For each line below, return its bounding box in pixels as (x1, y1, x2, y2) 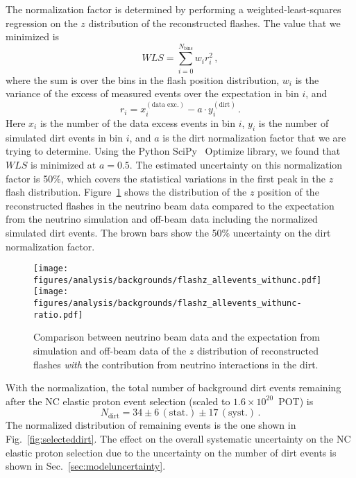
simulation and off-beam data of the (33, 343, 187, 357)
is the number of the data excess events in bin (40, 115, 236, 130)
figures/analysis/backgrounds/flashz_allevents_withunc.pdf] (33, 275, 322, 285)
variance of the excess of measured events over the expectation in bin (6, 86, 299, 101)
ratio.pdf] (33, 309, 83, 320)
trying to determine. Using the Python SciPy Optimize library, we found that (6, 144, 341, 158)
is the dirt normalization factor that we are (162, 130, 346, 144)
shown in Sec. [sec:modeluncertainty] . (6, 459, 166, 473)
